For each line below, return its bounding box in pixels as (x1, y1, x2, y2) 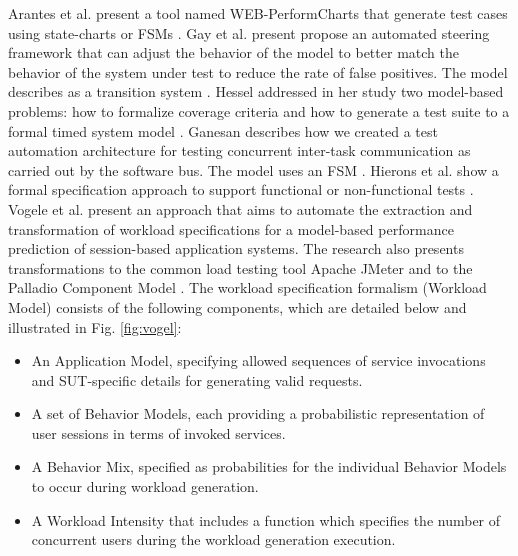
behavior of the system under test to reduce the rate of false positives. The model (8, 61, 508, 82)
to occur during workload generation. (31, 476, 259, 497)
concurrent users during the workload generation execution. (31, 529, 396, 550)
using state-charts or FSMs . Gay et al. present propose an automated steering (8, 22, 490, 43)
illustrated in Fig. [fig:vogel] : (8, 316, 182, 337)
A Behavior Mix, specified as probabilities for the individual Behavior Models (31, 456, 507, 477)
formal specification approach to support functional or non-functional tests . (8, 179, 474, 200)
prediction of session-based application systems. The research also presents (8, 238, 464, 259)
